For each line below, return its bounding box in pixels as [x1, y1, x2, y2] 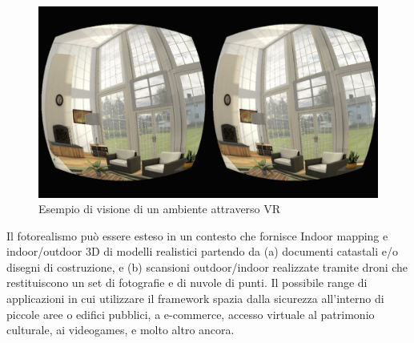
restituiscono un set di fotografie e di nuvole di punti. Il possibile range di [6, 274, 368, 291]
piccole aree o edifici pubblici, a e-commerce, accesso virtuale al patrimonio [6, 305, 375, 322]
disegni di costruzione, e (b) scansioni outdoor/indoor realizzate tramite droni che [6, 258, 408, 275]
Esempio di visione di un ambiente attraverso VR [38, 200, 281, 217]
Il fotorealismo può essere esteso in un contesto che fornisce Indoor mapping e [6, 227, 388, 244]
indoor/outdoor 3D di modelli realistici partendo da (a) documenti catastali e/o [6, 243, 398, 260]
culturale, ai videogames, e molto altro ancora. [6, 321, 235, 338]
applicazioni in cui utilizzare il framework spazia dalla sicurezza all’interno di [6, 290, 384, 307]
